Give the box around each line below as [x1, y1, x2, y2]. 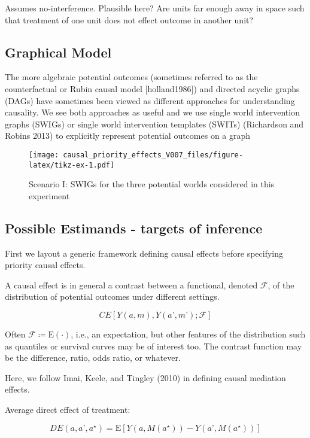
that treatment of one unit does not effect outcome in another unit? [5, 13, 254, 26]
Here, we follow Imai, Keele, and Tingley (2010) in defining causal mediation [5, 371, 286, 384]
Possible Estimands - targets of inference [5, 218, 263, 237]
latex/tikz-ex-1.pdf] [29, 160, 115, 169]
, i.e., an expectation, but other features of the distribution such [71, 328, 306, 340]
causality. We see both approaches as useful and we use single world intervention [5, 106, 300, 118]
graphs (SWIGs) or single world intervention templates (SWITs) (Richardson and [5, 117, 304, 130]
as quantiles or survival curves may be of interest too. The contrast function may [5, 339, 302, 352]
